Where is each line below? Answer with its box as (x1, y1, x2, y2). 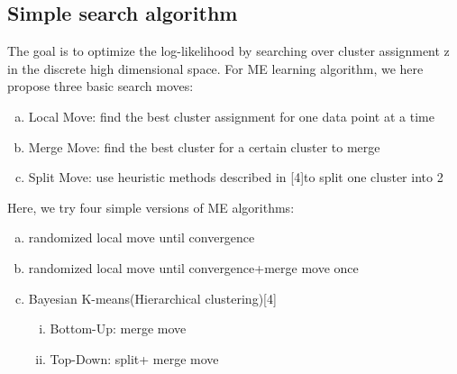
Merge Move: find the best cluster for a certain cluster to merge (28, 137, 380, 156)
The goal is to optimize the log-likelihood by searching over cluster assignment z (7, 41, 450, 60)
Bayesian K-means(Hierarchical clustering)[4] (28, 288, 277, 307)
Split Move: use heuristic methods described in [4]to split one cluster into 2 (28, 168, 443, 187)
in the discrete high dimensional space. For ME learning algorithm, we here (7, 59, 424, 78)
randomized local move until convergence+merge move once (28, 258, 359, 277)
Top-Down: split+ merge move (50, 349, 219, 368)
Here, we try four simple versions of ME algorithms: (7, 197, 295, 216)
